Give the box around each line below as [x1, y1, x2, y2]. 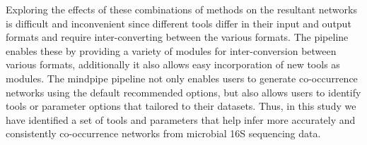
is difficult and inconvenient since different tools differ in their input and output [6, 15, 351, 30]
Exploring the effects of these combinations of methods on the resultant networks [6, 2, 357, 16]
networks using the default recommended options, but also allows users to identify [6, 84, 361, 99]
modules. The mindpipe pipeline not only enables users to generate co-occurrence [6, 70, 358, 85]
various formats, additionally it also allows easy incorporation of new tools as [6, 57, 340, 72]
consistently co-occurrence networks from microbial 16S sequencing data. [6, 126, 321, 141]
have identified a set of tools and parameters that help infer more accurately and [6, 112, 356, 127]
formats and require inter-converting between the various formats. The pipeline [6, 30, 349, 44]
